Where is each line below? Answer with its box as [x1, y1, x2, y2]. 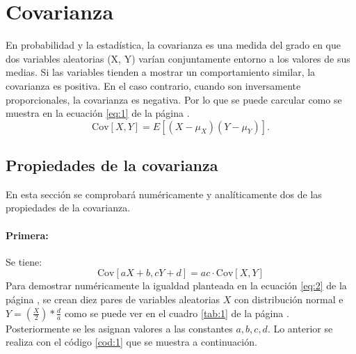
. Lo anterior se [267, 321, 333, 335]
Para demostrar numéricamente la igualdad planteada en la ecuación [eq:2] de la [6, 278, 347, 293]
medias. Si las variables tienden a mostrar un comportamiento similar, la [6, 65, 316, 79]
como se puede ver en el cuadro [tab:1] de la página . [64, 305, 289, 320]
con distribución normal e [234, 292, 343, 307]
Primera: [6, 227, 49, 242]
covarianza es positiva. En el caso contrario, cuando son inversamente [6, 78, 301, 92]
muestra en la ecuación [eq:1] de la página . [6, 106, 190, 120]
